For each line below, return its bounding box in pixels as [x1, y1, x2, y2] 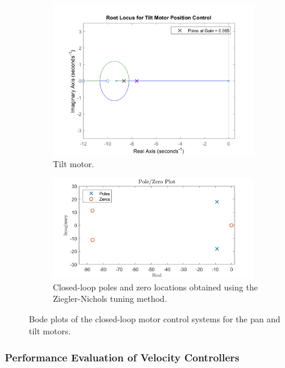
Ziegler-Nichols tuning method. [53, 292, 167, 305]
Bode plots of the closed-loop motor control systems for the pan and [29, 313, 280, 325]
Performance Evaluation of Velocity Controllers [5, 350, 240, 365]
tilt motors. [29, 324, 71, 337]
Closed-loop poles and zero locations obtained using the [53, 280, 258, 293]
